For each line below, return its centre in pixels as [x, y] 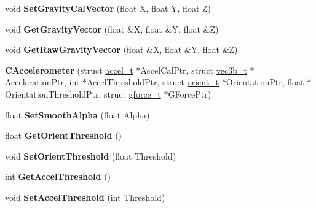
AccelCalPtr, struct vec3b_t [194, 70]
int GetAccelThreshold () [58, 176]
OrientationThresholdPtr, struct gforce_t [83, 94]
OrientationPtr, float [265, 82]
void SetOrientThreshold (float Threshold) [91, 156]
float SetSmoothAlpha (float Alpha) [77, 114]
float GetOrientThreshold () [64, 135]
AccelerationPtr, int [42, 82]
